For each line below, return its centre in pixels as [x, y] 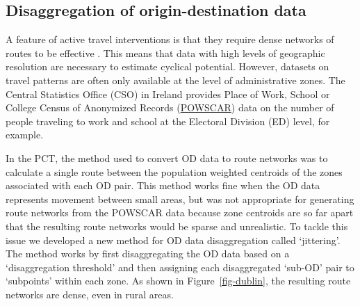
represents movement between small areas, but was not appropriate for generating [180, 199]
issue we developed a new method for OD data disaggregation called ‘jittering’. [173, 240]
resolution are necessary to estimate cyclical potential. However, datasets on [167, 66]
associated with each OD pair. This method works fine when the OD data [163, 185]
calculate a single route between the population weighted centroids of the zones [174, 171]
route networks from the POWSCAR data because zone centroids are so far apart [180, 212]
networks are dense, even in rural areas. [90, 294]
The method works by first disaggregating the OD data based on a [148, 253]
